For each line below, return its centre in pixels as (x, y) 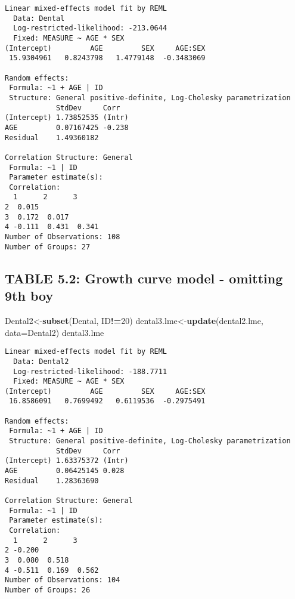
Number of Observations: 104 (63, 580)
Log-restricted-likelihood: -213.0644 (90, 28)
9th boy (29, 296)
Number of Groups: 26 (48, 590)
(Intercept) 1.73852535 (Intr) (67, 118)
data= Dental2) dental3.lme (55, 332)
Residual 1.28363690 (52, 481)
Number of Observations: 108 (63, 237)
